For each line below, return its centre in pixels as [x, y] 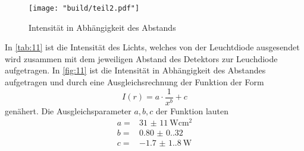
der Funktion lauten [192, 110]
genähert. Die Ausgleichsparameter [68, 110]
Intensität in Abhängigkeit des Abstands [102, 27]
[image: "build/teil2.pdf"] [84, 8]
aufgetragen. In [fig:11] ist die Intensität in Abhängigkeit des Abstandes [135, 70]
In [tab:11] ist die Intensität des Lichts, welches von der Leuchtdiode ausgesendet [152, 47]
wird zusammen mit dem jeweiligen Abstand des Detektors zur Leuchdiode [141, 58]
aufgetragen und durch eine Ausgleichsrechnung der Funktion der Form [134, 82]
